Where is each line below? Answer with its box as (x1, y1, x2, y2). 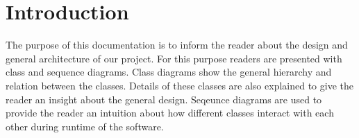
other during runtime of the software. (6, 119, 164, 133)
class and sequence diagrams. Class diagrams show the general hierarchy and (6, 64, 332, 79)
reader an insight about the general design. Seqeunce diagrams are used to (6, 92, 322, 106)
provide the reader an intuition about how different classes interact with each (6, 105, 334, 120)
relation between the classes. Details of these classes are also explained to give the (6, 78, 353, 92)
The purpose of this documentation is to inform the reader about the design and (6, 37, 348, 52)
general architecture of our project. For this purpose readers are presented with (6, 51, 342, 65)
